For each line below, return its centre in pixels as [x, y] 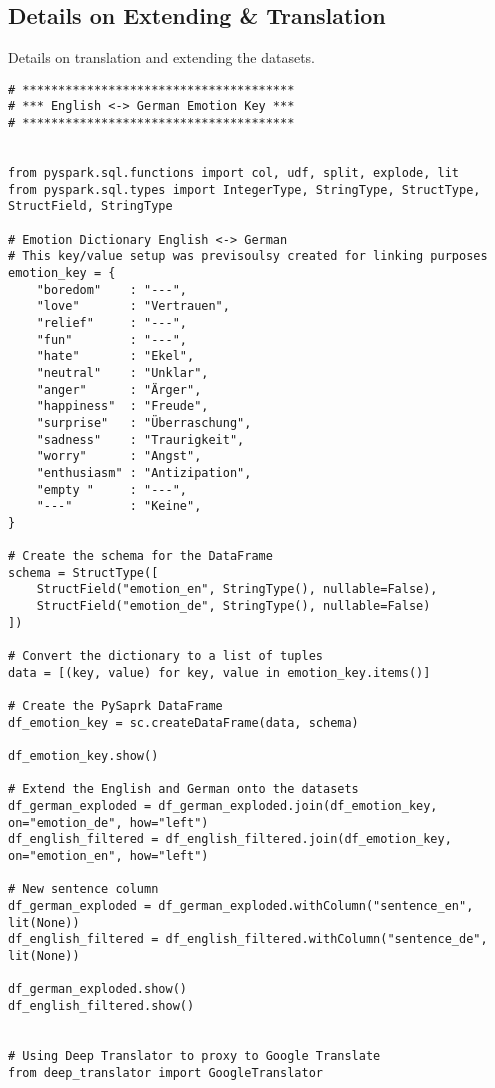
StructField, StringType [90, 206]
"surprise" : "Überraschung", [144, 422]
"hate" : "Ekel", [115, 356]
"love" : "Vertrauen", [133, 306]
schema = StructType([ [83, 572]
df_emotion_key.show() [83, 756]
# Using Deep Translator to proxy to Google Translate [194, 1055]
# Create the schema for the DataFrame [140, 556]
